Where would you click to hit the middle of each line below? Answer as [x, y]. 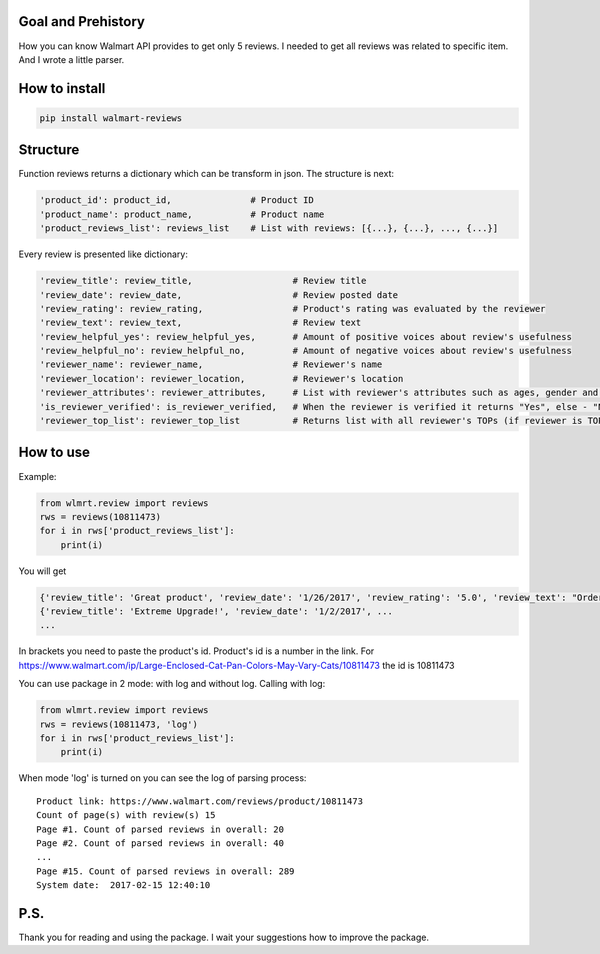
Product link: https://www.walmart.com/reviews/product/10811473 [200, 801]
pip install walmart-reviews [111, 118]
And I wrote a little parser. [71, 59]
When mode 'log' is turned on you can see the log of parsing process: [162, 778]
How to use [54, 452]
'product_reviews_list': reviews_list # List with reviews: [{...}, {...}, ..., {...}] [269, 228]
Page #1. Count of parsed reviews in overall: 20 [160, 829]
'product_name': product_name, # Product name [182, 214]
